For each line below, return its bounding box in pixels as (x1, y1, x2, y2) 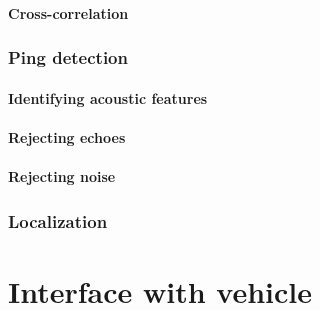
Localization (8, 208, 108, 233)
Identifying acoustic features (8, 87, 208, 108)
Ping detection (8, 45, 128, 70)
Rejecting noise (8, 166, 116, 186)
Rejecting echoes (8, 126, 126, 147)
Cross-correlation (8, 2, 129, 23)
